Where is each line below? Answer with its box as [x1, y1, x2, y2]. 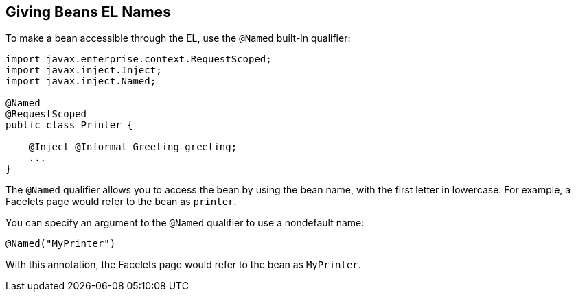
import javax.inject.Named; [5, 75, 157, 87]
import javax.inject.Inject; [5, 64, 162, 76]
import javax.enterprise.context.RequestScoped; [5, 54, 272, 65]
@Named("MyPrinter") [5, 238, 116, 250]
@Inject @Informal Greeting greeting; [28, 141, 238, 153]
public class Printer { [5, 119, 133, 131]
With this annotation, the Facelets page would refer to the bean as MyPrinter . [5, 259, 361, 271]
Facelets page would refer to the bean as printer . [5, 195, 237, 208]
